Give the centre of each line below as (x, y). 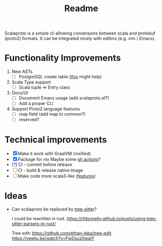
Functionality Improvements (63, 58)
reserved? (29, 120)
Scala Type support (31, 82)
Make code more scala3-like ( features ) (57, 176)
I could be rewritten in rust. (39, 219)
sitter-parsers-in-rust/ (34, 224)
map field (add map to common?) (52, 114)
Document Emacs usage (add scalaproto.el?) (64, 98)
